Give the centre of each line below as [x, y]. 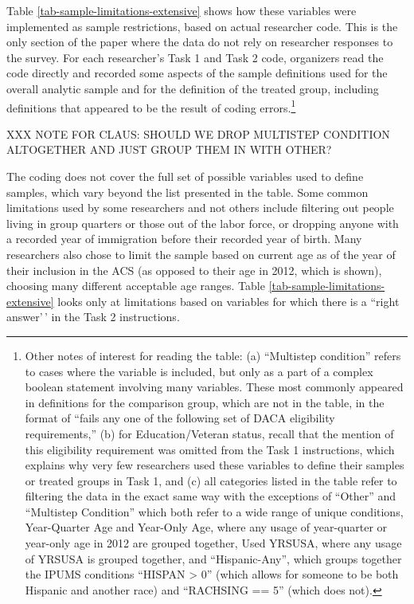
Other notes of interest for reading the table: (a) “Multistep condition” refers [213, 355]
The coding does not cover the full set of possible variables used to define [185, 176]
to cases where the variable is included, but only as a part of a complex [199, 371]
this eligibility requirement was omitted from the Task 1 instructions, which [210, 449]
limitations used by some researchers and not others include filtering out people [200, 208]
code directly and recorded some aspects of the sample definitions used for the [197, 73]
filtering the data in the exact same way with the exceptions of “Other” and [211, 496]
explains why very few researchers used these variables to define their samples [215, 465]
